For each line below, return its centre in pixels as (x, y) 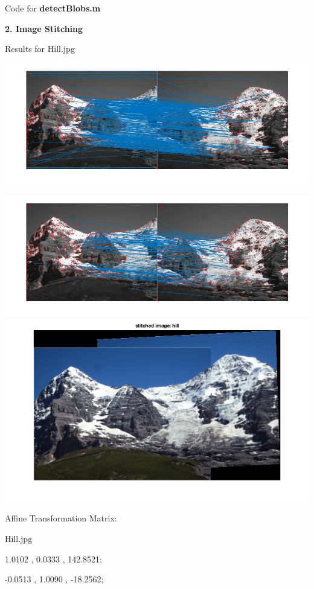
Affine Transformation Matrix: (61, 518)
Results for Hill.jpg (40, 49)
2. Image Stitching (44, 28)
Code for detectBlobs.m (53, 8)
